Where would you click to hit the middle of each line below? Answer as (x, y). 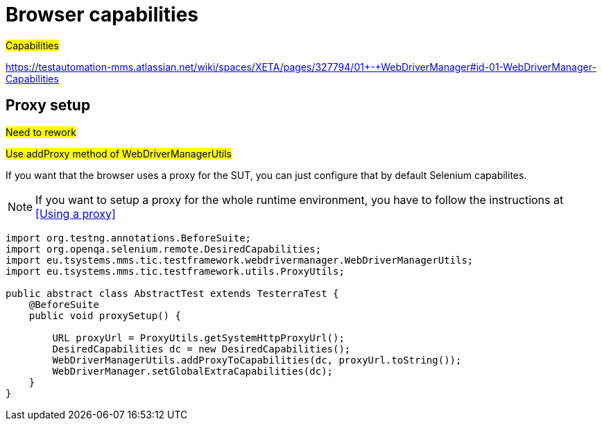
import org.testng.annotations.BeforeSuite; (129, 238)
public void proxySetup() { (105, 315)
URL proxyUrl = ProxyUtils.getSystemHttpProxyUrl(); (198, 338)
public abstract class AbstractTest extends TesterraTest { (172, 293)
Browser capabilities (102, 15)
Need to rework (41, 132)
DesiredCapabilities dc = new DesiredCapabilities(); (201, 349)
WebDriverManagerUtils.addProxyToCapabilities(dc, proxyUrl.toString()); (257, 360)
